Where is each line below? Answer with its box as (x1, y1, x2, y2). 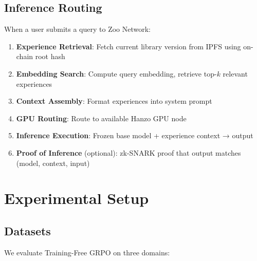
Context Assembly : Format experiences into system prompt (16, 96, 212, 106)
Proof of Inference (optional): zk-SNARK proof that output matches (16, 147, 241, 158)
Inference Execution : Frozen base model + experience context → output (16, 130, 253, 141)
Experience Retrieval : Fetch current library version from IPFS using (16, 41, 241, 51)
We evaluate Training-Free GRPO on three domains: (4, 247, 170, 257)
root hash (35, 51, 65, 62)
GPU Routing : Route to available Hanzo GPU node (16, 113, 187, 123)
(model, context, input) (16, 157, 90, 168)
